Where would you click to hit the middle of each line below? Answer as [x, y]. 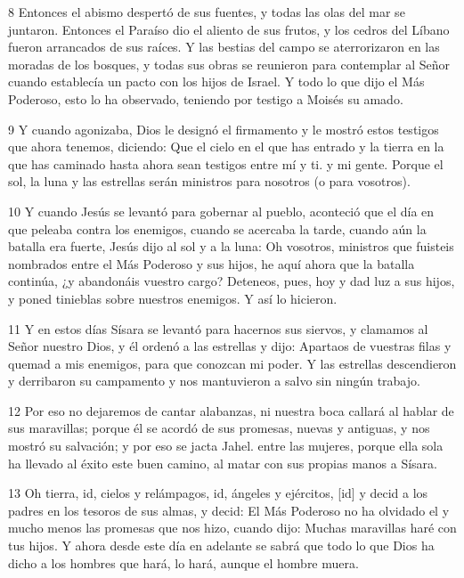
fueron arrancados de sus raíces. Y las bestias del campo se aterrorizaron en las [224, 47]
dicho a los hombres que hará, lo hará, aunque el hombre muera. [183, 562]
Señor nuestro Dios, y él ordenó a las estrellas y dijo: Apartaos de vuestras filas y [230, 346]
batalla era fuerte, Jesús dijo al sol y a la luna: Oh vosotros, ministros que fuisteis [231, 246]
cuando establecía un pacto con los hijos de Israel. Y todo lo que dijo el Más [216, 81]
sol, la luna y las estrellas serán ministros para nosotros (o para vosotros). [209, 181]
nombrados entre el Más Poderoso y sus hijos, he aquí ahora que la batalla [212, 263]
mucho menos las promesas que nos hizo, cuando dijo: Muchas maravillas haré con [232, 528]
